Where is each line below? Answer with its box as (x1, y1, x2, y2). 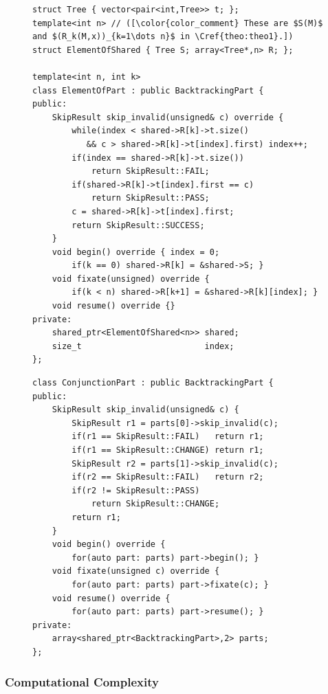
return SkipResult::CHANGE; (91, 499, 220, 509)
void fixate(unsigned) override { (52, 273, 210, 284)
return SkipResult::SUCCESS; (72, 220, 205, 230)
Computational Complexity (5, 673, 159, 691)
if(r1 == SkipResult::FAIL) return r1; (72, 432, 264, 442)
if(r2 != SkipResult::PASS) (72, 485, 200, 495)
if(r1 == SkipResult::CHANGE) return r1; (72, 445, 264, 455)
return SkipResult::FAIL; (91, 166, 210, 177)
